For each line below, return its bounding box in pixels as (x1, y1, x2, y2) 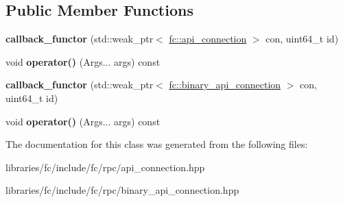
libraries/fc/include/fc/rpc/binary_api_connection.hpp (5, 183, 239, 197)
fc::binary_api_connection (169, 77, 281, 92)
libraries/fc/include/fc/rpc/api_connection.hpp (5, 160, 205, 174)
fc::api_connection (169, 31, 247, 46)
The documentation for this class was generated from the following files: (5, 137, 308, 151)
